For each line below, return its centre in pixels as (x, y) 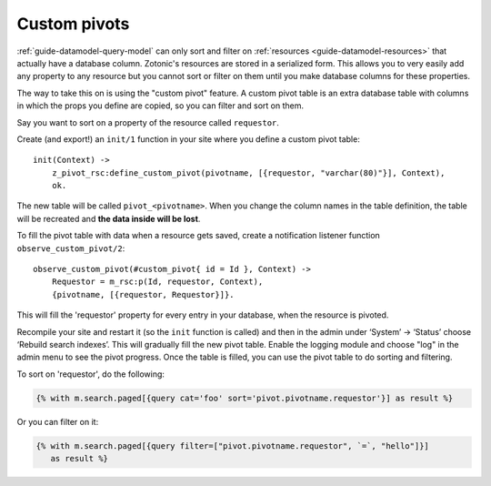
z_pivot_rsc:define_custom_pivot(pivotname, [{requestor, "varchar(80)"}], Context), (248, 172)
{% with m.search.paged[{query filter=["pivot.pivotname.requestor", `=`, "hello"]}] (232, 445)
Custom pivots (73, 24)
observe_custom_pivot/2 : (71, 248)
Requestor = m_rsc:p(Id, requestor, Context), (157, 282)
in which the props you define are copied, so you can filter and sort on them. (160, 106)
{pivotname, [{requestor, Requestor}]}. (143, 294)
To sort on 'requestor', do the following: (91, 374)
